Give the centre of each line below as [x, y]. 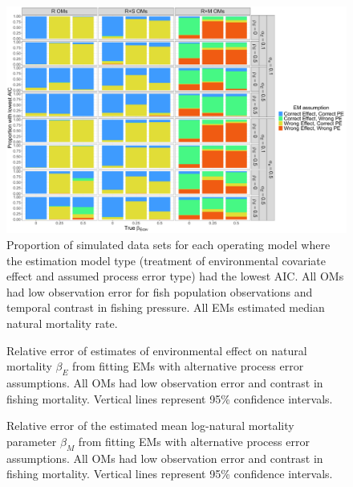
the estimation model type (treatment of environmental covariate [166, 260]
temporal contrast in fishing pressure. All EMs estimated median [166, 307]
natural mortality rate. [62, 323]
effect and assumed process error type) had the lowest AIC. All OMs [175, 276]
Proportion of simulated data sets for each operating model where [168, 244]
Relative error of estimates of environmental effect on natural [157, 350]
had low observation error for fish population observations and [160, 291]
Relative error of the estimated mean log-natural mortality [150, 426]
